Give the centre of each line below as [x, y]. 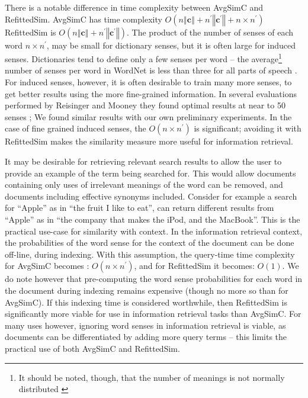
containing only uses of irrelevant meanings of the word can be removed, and [144, 184]
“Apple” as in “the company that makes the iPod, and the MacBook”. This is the [153, 219]
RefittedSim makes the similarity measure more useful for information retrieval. [149, 141]
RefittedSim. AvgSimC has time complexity [84, 19]
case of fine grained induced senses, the [76, 128]
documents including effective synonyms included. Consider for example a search [151, 196]
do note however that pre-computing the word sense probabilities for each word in [154, 279]
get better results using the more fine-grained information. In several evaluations [151, 93]
